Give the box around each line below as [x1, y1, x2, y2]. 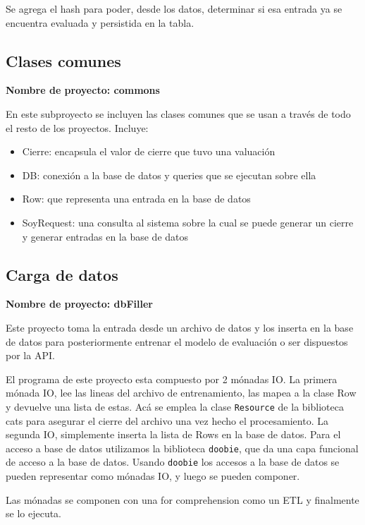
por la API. [6, 348, 55, 363]
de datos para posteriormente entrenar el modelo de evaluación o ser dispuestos [6, 334, 348, 349]
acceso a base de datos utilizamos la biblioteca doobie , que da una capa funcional [6, 440, 359, 455]
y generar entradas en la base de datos [22, 229, 189, 243]
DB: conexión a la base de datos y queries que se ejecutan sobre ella [22, 167, 316, 182]
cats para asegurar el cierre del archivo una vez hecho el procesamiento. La [6, 413, 328, 428]
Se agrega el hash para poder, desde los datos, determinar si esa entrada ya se [6, 1, 342, 16]
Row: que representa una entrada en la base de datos [22, 191, 251, 206]
